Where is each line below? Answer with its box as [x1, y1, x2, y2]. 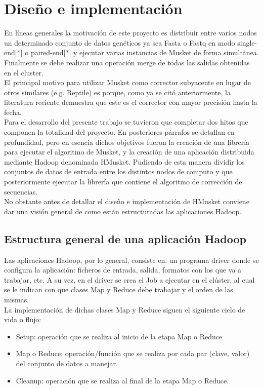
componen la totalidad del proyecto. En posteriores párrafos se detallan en [4, 127, 235, 137]
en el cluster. [4, 67, 43, 77]
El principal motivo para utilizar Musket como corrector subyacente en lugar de [4, 77, 251, 88]
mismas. [4, 294, 29, 304]
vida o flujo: [4, 314, 41, 325]
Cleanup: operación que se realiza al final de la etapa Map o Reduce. [16, 375, 229, 385]
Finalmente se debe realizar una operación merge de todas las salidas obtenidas [4, 57, 250, 67]
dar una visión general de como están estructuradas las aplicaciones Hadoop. [4, 206, 242, 216]
